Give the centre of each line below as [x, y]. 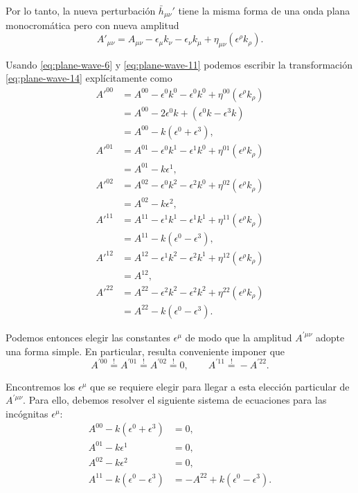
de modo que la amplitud [239, 337]
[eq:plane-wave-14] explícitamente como [89, 78]
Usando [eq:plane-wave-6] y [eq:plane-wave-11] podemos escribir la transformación [179, 64]
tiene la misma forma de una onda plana [264, 10]
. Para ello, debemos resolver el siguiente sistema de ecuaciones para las [175, 400]
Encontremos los [41, 386]
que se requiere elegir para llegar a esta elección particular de [220, 386]
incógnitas [27, 413]
